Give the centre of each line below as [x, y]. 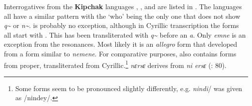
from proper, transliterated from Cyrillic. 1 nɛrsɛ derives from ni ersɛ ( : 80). [115, 64]
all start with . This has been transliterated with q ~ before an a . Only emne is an [125, 34]
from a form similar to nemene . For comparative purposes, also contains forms [120, 53]
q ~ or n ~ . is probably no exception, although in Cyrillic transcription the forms [121, 25]
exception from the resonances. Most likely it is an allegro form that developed [121, 44]
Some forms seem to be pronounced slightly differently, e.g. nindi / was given [129, 88]
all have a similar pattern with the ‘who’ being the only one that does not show [122, 16]
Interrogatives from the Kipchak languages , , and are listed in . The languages [123, 6]
